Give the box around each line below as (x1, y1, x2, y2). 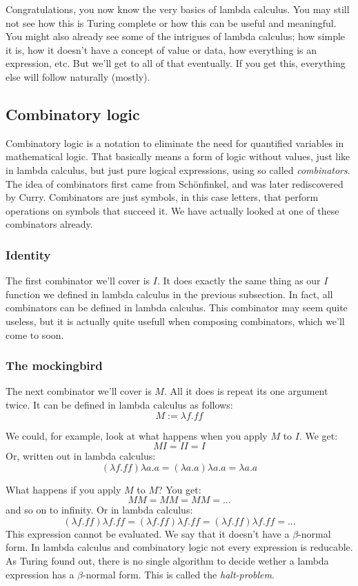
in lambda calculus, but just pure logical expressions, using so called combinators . (6, 162, 350, 177)
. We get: (299, 428, 338, 442)
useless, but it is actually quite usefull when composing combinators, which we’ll (6, 313, 345, 328)
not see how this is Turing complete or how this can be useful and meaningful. (6, 15, 337, 30)
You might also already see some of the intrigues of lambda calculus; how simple (6, 29, 346, 43)
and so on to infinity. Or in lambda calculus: (6, 502, 193, 517)
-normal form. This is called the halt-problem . (83, 567, 275, 581)
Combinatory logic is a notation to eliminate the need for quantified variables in (6, 135, 344, 150)
